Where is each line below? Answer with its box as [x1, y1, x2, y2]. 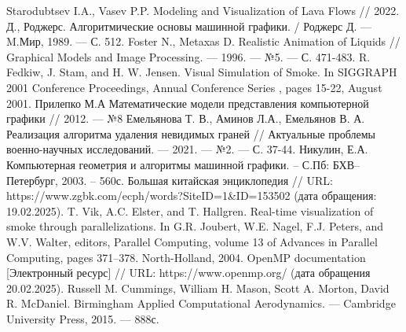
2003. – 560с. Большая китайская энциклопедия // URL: [61, 172, 333, 188]
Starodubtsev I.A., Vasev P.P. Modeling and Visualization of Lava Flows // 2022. [6, 2, 400, 18]
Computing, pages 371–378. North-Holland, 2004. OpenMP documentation [6, 249, 366, 265]
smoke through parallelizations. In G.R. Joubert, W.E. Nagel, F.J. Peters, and [6, 218, 384, 234]
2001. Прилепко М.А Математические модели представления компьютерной [6, 94, 369, 111]
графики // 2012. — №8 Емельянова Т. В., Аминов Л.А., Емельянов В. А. [6, 110, 365, 127]
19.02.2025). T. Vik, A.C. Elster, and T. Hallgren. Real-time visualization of [6, 202, 374, 219]
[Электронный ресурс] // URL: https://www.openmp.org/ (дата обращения [6, 264, 371, 281]
